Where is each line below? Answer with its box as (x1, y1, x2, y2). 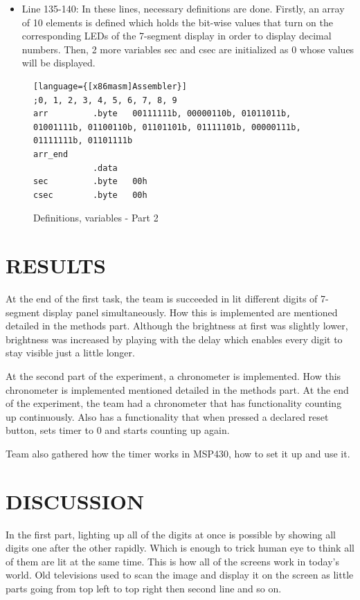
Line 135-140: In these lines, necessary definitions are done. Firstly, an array (21, 1, 345, 15)
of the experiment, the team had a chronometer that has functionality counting (6, 396, 342, 410)
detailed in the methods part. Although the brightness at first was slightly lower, (6, 318, 348, 333)
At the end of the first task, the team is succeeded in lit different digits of (6, 291, 318, 306)
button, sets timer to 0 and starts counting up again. (6, 423, 230, 437)
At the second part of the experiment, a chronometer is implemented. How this (6, 369, 341, 383)
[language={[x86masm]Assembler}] (33, 81, 187, 91)
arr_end (33, 149, 69, 159)
